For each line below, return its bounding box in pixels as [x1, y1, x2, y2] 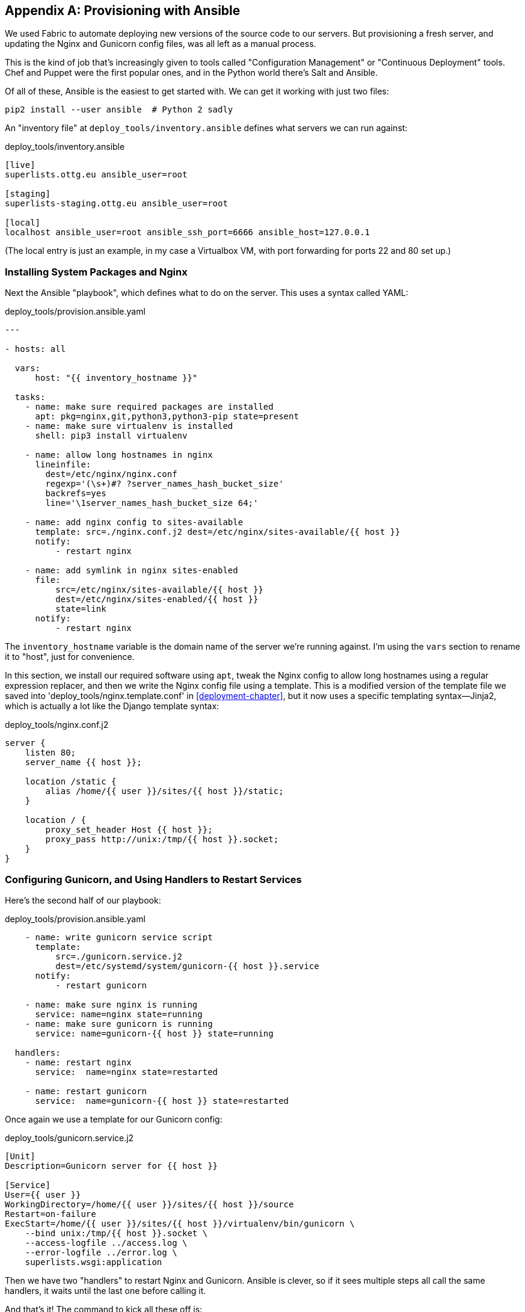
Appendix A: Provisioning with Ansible [5, 3, 241, 18]
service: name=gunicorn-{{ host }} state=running [35, 1028, 274, 1038]
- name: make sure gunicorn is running [25, 1018, 213, 1029]
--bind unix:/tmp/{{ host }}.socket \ [25, 1228, 208, 1238]
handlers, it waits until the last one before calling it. [5, 1285, 206, 1296]
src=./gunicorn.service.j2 [55, 951, 183, 961]
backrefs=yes [45, 488, 106, 499]
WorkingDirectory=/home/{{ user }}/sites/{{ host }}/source [5, 1199, 294, 1209]
